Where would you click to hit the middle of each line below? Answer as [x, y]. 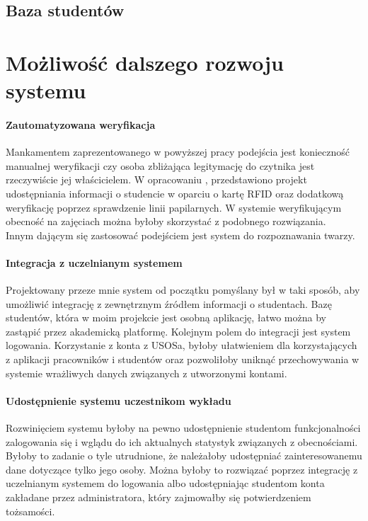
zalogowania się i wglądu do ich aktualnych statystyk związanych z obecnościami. [182, 441]
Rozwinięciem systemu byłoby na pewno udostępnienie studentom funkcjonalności [183, 428]
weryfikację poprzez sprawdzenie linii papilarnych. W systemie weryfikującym [174, 207]
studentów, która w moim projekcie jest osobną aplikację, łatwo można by [166, 317]
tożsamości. [30, 511]
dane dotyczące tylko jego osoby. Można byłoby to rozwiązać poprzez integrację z [182, 469]
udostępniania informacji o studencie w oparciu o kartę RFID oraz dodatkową [175, 193]
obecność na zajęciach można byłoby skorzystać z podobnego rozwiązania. [166, 221]
